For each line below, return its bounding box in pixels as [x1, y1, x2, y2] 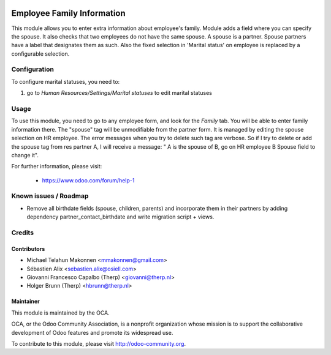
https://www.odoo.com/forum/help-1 [42, 176, 135, 184]
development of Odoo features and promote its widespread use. [11, 329, 173, 336]
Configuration [11, 65, 55, 73]
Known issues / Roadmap [11, 192, 89, 200]
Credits [11, 228, 34, 237]
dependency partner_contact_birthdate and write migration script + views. [26, 213, 215, 220]
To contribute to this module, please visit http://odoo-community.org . [11, 340, 186, 347]
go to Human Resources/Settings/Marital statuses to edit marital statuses [26, 89, 213, 97]
